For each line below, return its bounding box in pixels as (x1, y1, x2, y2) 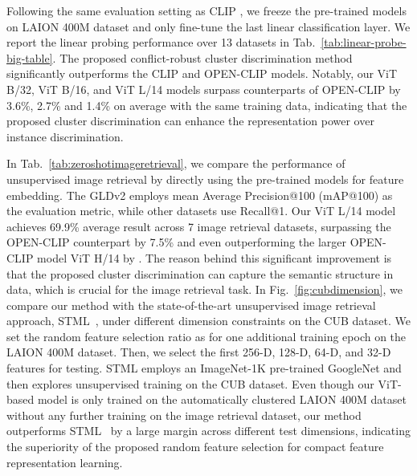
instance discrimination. (6, 128, 124, 144)
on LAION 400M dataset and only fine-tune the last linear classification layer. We (6, 18, 411, 35)
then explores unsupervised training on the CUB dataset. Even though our (6, 375, 374, 392)
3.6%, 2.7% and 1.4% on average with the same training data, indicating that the (6, 96, 407, 113)
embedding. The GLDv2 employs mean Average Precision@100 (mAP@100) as (6, 186, 393, 203)
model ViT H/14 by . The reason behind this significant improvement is (37, 249, 392, 266)
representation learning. (6, 454, 123, 470)
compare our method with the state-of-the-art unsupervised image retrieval (6, 296, 376, 313)
